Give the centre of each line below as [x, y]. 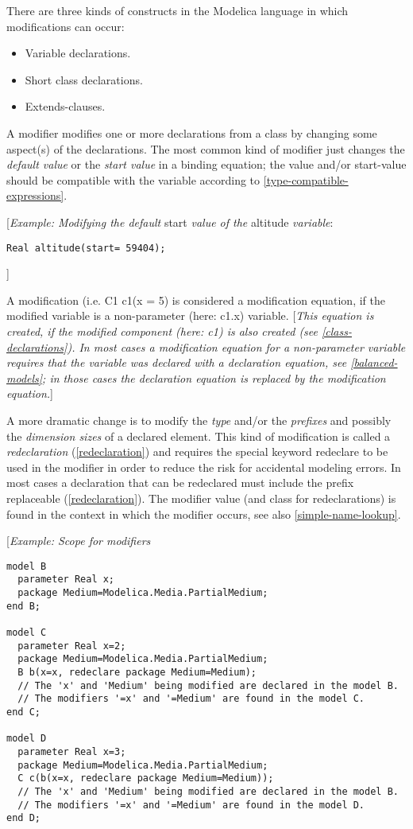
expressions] [35, 195]
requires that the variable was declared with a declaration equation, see [177, 362]
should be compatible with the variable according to [133, 179]
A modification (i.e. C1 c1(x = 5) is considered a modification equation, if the [196, 300]
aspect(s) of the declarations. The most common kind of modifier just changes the [206, 148]
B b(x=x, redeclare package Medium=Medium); [137, 672]
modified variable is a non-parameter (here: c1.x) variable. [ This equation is [190, 315]
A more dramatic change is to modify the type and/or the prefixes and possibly [199, 420]
